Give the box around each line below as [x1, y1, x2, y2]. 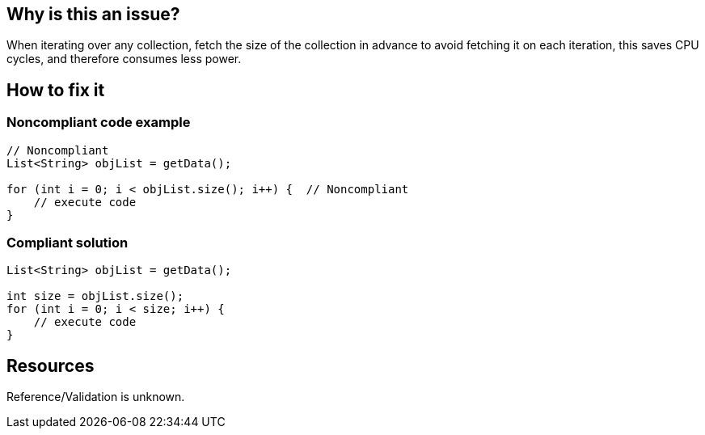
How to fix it [6, 79, 105, 100]
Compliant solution [6, 234, 129, 251]
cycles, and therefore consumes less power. [6, 52, 242, 66]
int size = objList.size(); [6, 289, 184, 303]
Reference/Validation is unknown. [6, 390, 185, 404]
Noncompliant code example [6, 114, 191, 131]
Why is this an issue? [6, 4, 180, 24]
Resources [6, 355, 95, 376]
